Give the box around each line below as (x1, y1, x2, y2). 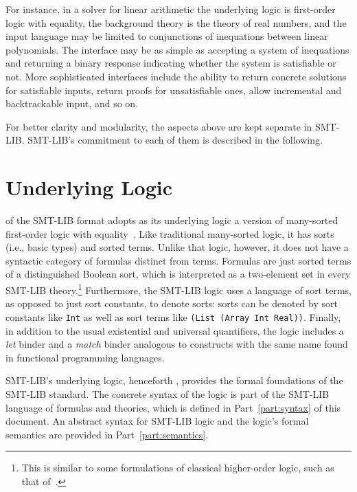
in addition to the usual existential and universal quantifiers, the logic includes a (5, 323, 344, 337)
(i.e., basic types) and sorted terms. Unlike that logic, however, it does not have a (5, 240, 349, 254)
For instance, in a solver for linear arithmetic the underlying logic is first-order (5, 2, 336, 16)
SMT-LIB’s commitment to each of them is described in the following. (27, 133, 323, 147)
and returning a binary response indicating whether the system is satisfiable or (5, 56, 336, 70)
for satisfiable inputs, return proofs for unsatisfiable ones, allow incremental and (5, 82, 342, 97)
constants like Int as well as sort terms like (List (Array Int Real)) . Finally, (5, 309, 341, 324)
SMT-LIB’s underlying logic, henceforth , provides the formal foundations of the (5, 373, 343, 388)
